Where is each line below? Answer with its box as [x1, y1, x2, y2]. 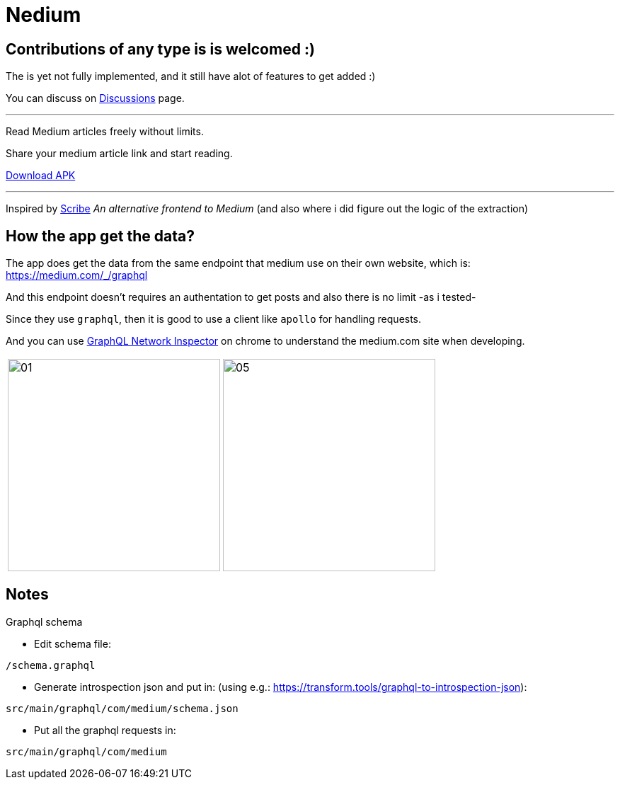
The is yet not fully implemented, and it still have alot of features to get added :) [6, 70, 376, 83]
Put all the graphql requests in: [34, 723, 176, 736]
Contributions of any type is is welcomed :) [6, 40, 315, 58]
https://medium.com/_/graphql [6, 269, 148, 282]
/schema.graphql [6, 659, 96, 671]
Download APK [6, 169, 76, 182]
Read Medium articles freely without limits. [6, 125, 204, 138]
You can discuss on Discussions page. [6, 92, 185, 105]
